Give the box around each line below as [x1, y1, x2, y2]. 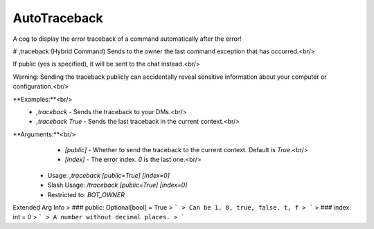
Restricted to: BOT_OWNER [47, 190, 125, 199]
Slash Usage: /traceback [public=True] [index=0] [47, 181, 188, 190]
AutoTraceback [12, 10, 103, 26]
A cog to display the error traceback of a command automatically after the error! [12, 35, 242, 43]
